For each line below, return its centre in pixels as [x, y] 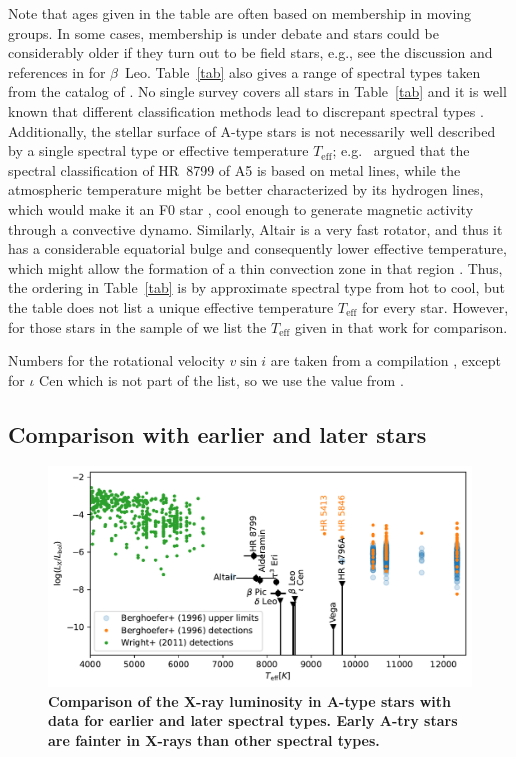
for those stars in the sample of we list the [137, 326]
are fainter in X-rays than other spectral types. [214, 739]
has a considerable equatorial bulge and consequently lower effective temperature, [257, 248]
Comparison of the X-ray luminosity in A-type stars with [249, 700]
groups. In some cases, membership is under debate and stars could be [223, 32]
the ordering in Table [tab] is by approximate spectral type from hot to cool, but [257, 287]
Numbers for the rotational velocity [116, 360]
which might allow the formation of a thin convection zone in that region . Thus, [255, 267]
